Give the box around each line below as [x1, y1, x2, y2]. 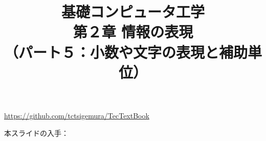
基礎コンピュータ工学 [61, 1, 205, 22]
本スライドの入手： [4, 127, 69, 138]
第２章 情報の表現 [73, 21, 193, 42]
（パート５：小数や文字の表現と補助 [4, 41, 248, 62]
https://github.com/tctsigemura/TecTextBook [4, 110, 149, 120]
